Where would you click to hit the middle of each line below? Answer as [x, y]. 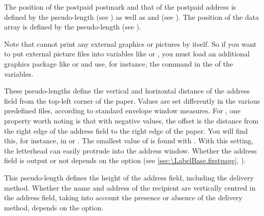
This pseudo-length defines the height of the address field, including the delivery [129, 177]
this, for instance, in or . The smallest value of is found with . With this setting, [129, 141]
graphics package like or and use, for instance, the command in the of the [119, 63]
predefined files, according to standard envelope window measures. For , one [122, 111]
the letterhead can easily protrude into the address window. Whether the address [130, 150]
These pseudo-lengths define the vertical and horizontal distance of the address [127, 91]
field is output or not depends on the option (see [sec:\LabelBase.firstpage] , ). [125, 160]
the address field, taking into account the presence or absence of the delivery [123, 197]
